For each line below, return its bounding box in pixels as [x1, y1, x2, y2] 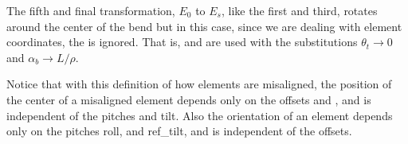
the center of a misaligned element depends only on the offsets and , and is [6, 91, 371, 107]
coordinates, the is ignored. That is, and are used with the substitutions [6, 33, 358, 50]
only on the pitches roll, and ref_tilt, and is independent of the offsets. [6, 123, 352, 139]
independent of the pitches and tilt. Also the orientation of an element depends [6, 107, 393, 123]
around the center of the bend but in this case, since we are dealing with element [6, 18, 402, 34]
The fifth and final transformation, [6, 2, 175, 18]
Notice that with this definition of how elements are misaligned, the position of [6, 76, 392, 92]
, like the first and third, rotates [221, 2, 378, 18]
